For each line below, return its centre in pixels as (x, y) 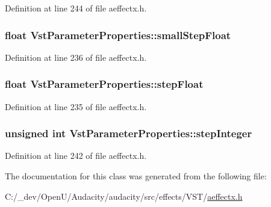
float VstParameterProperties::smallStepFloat (118, 35)
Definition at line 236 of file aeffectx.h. (76, 57)
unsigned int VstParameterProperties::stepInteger (129, 133)
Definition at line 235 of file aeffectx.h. (76, 106)
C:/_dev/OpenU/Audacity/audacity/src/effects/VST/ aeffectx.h (124, 196)
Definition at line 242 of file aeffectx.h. (76, 156)
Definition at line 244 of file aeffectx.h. (76, 8)
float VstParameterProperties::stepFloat (104, 84)
